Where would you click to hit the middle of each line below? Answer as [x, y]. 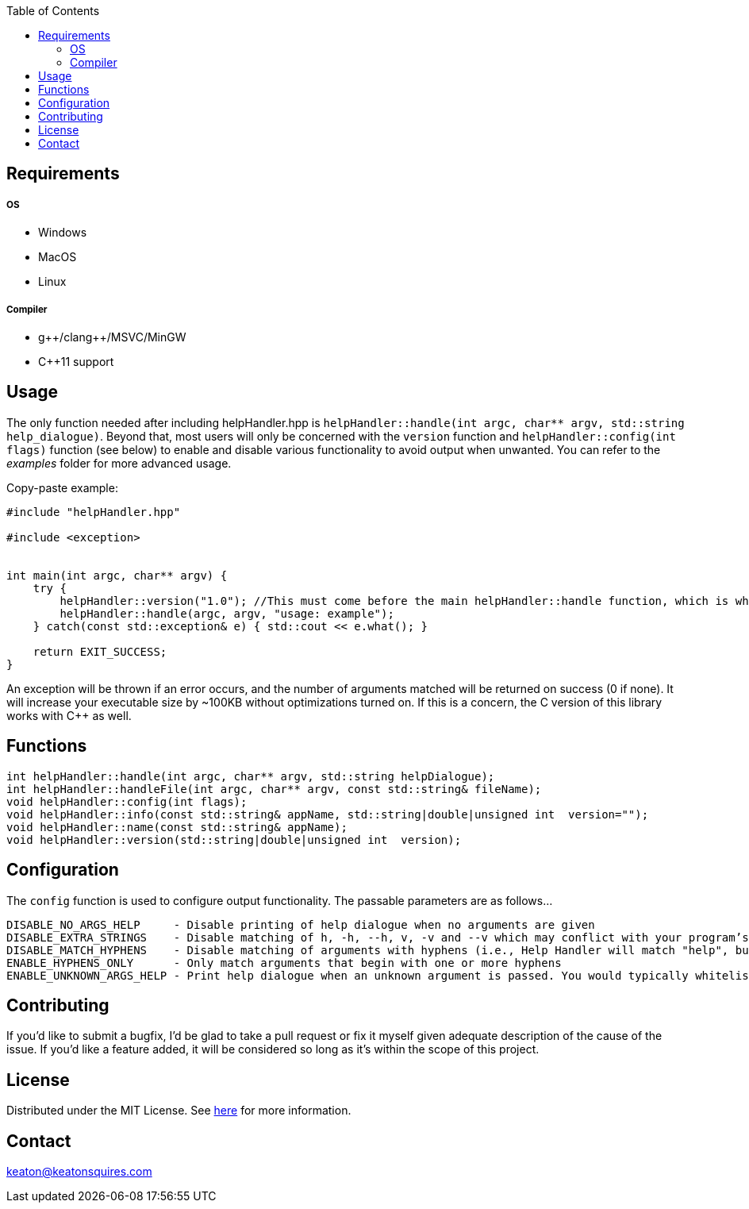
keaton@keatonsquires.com [79, 1172]
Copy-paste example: [62, 487]
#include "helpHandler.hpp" [94, 512]
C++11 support [76, 361]
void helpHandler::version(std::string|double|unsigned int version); [234, 839]
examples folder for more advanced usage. [119, 463]
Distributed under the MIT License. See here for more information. [179, 1111]
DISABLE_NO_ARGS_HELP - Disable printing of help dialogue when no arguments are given [301, 924]
